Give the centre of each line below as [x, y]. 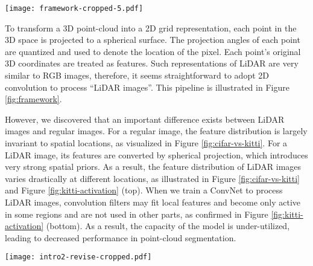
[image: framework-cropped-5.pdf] [74, 8]
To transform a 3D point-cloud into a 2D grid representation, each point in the [151, 28]
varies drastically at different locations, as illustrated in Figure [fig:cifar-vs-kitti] [152, 178]
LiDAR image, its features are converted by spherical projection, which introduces [156, 154]
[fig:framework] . [33, 99]
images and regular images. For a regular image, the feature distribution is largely [156, 131]
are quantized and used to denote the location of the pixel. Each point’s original [153, 51]
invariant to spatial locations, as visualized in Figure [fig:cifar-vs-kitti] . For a [146, 143]
